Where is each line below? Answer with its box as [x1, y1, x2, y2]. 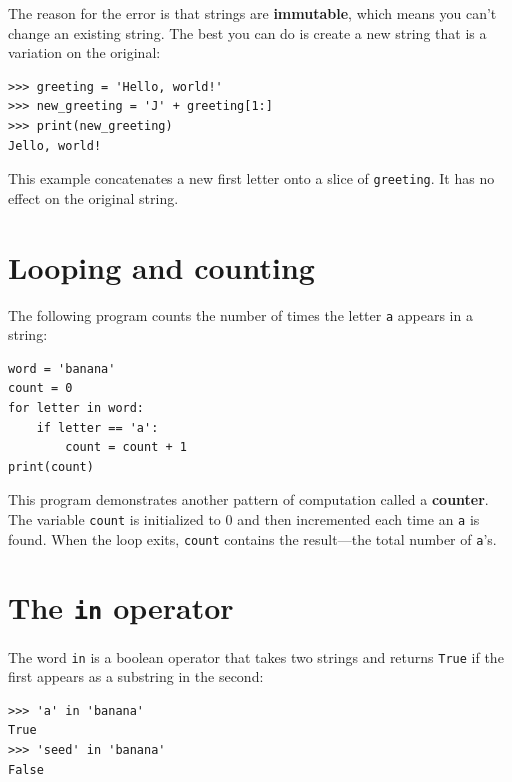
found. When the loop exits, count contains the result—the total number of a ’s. [8, 528, 497, 549]
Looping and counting [8, 246, 315, 287]
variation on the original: [8, 42, 161, 63]
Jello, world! [8, 138, 102, 153]
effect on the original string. [8, 187, 179, 208]
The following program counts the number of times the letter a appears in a [8, 304, 473, 325]
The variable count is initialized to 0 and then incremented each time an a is [8, 508, 480, 529]
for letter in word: [8, 400, 145, 415]
